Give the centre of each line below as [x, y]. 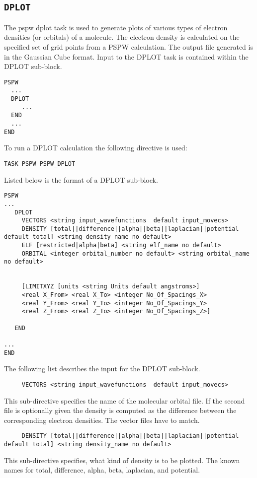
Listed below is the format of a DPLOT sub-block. [81, 179]
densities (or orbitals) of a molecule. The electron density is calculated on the [122, 37]
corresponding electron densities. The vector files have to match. [102, 420]
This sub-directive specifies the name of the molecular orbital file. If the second [125, 400]
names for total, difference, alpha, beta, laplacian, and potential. [102, 470]
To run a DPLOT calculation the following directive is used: [96, 148]
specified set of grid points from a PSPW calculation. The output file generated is [128, 46]
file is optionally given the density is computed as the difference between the [120, 410]
